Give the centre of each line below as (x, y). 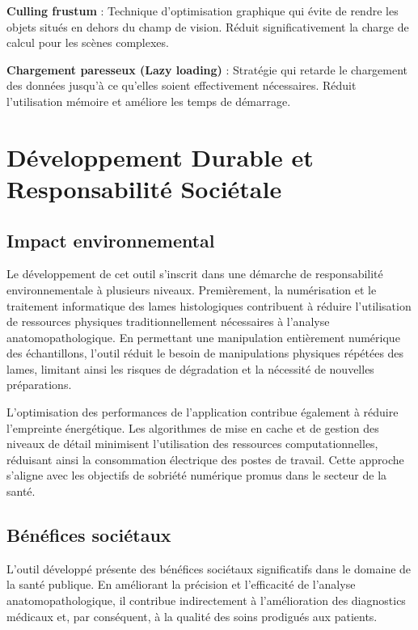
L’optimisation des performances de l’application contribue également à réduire (203, 412)
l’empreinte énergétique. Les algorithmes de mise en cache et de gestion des (193, 427)
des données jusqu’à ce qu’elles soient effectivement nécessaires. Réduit (182, 85)
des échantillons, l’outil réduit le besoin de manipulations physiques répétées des (205, 353)
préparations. (39, 385)
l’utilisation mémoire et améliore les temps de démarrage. (149, 101)
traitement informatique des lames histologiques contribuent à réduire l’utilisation (209, 305)
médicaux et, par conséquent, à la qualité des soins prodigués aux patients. (192, 616)
